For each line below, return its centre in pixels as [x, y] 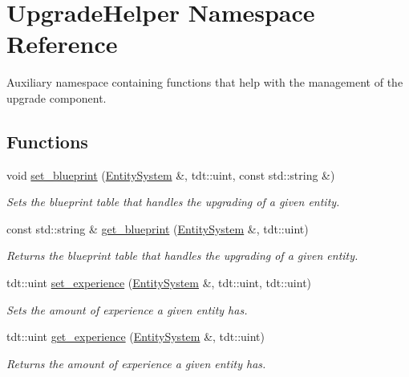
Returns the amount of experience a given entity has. [136, 363]
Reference [62, 44]
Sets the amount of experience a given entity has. [127, 309]
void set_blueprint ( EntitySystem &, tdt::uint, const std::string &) [171, 174]
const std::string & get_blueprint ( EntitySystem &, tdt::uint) [158, 228]
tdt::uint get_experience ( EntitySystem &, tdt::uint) [136, 336]
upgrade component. [57, 97]
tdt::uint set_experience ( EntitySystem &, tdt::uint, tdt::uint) [159, 283]
